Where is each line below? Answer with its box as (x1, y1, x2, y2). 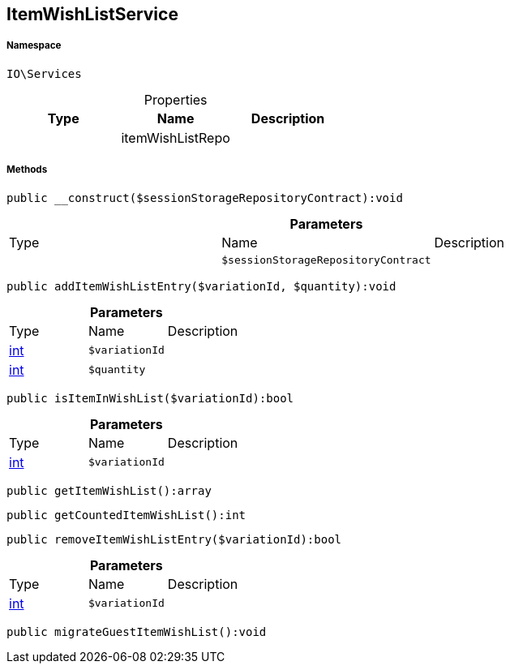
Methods (6, 164, 48, 176)
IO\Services (6, 67, 82, 80)
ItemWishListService (6, 4, 178, 24)
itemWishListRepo (121, 129, 230, 146)
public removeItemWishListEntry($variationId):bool (6, 532, 342, 546)
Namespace (6, 40, 62, 52)
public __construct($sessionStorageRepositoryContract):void (6, 191, 403, 204)
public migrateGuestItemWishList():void (6, 625, 267, 638)
